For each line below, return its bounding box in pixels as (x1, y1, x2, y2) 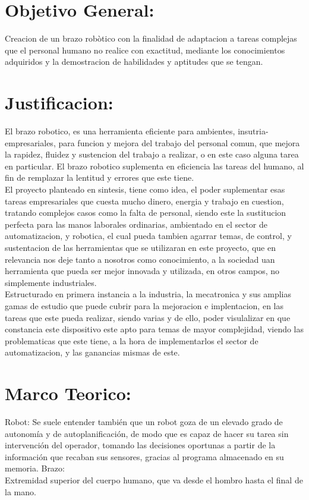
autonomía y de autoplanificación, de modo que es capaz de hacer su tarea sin (5, 427, 289, 439)
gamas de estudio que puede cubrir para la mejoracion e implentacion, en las (5, 299, 283, 312)
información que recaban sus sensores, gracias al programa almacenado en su (5, 450, 284, 463)
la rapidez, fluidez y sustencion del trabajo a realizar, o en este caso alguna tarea (5, 148, 299, 161)
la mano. (5, 485, 36, 498)
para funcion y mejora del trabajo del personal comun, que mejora (58, 136, 300, 149)
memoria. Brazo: (5, 462, 65, 474)
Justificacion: (5, 90, 113, 115)
